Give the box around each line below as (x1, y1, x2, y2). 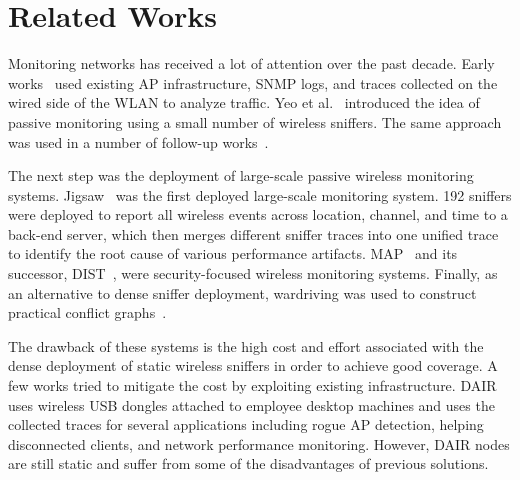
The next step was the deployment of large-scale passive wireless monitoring (8, 165, 474, 186)
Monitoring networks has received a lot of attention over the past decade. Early (8, 53, 495, 74)
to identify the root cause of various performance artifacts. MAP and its (8, 243, 458, 264)
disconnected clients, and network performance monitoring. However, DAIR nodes (8, 433, 510, 454)
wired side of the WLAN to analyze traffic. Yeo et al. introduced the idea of (8, 92, 480, 113)
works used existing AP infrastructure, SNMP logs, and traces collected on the (8, 72, 498, 93)
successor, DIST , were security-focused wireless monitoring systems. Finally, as (8, 263, 498, 284)
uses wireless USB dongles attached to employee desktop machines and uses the (8, 394, 495, 415)
